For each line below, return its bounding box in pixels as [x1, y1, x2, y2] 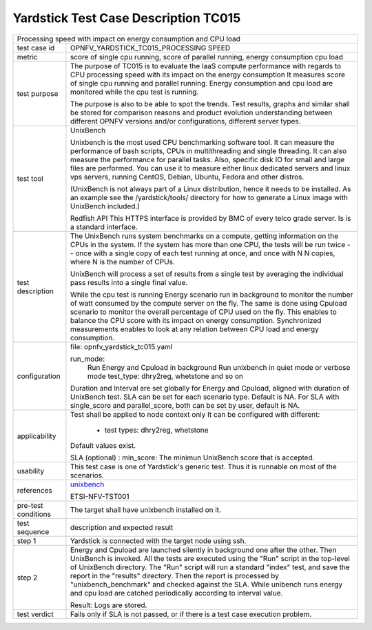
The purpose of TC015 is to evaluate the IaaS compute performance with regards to [70, 61, 342, 70]
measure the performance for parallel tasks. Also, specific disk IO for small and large [70, 155, 345, 164]
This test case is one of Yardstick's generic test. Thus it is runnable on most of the [70, 462, 337, 471]
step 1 [17, 535, 37, 545]
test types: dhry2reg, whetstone [104, 425, 209, 435]
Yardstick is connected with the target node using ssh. [70, 535, 247, 545]
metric [17, 52, 38, 61]
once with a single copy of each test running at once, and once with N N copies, [75, 248, 335, 258]
